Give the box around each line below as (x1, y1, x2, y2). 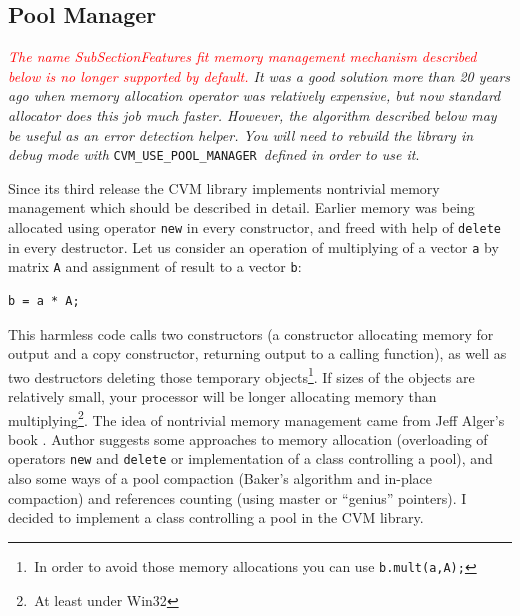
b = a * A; (8, 293, 80, 308)
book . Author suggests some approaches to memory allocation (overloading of (8, 428, 488, 449)
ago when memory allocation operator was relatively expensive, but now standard (8, 85, 501, 106)
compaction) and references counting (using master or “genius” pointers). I (8, 487, 467, 508)
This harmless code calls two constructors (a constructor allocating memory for (8, 323, 494, 344)
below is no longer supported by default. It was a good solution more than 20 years (8, 65, 511, 86)
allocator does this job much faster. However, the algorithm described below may (8, 104, 497, 125)
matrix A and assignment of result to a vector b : (8, 256, 302, 277)
